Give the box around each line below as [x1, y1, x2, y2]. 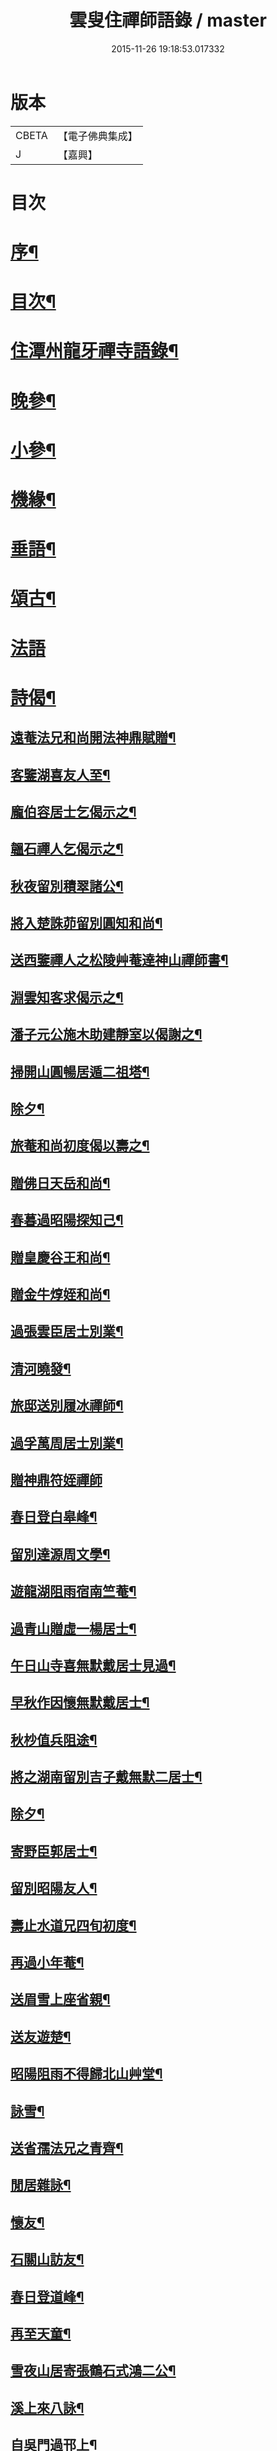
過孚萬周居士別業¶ [10, 1434, 124, 1451]
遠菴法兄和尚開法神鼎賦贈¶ [10, 729, 177, 746]
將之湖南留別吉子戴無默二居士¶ [10, 1769, 203, 1786]
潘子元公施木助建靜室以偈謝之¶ [10, 1026, 203, 1043]
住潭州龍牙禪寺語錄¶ [10, 340, 179, 363]
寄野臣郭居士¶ [10, 1842, 98, 1860]
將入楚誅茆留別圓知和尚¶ [10, 915, 163, 932]
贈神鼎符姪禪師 [10, 1471, 103, 1488]
